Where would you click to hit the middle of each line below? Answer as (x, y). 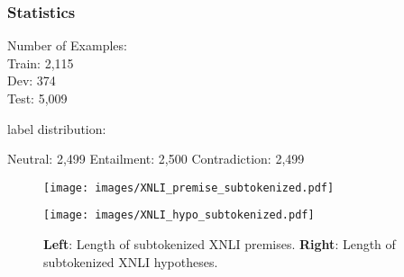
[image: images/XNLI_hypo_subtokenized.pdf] (179, 215)
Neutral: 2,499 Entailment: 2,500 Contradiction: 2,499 (156, 159)
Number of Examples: (67, 45)
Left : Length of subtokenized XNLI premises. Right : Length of (220, 244)
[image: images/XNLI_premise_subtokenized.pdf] (189, 188)
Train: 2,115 (41, 63)
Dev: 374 (32, 80)
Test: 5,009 (37, 98)
